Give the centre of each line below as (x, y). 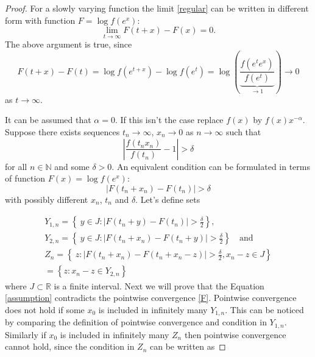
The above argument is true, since (69, 44)
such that (244, 132)
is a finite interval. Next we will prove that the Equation (159, 285)
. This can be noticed (264, 309)
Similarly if (26, 334)
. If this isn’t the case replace (169, 120)
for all (16, 166)
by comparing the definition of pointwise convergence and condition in (136, 322)
